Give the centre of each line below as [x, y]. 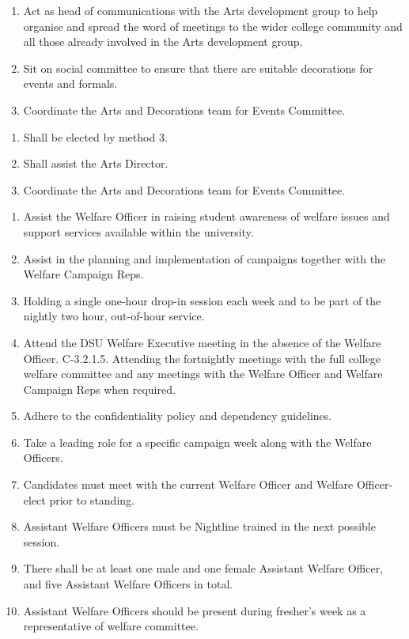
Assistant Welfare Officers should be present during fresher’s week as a [195, 610]
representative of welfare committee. [111, 626]
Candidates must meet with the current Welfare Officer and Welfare [188, 484]
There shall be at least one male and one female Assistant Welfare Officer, [203, 568]
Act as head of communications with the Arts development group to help [201, 10]
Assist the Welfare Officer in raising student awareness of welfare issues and [206, 216]
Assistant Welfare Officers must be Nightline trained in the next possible [199, 526]
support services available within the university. [138, 231]
